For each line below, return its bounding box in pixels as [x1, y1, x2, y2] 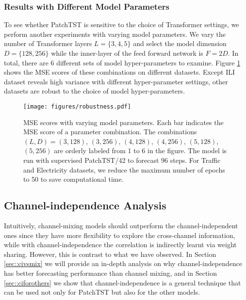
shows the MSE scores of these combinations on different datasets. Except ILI [4, 67, 235, 77]
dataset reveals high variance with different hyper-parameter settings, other [4, 76, 228, 86]
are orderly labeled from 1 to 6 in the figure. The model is [54, 145, 227, 156]
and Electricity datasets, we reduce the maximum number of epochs [23, 164, 225, 174]
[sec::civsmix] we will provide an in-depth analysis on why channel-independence [4, 258, 243, 268]
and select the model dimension [133, 38, 227, 48]
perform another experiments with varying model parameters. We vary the [4, 29, 226, 39]
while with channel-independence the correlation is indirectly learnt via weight [4, 239, 237, 250]
